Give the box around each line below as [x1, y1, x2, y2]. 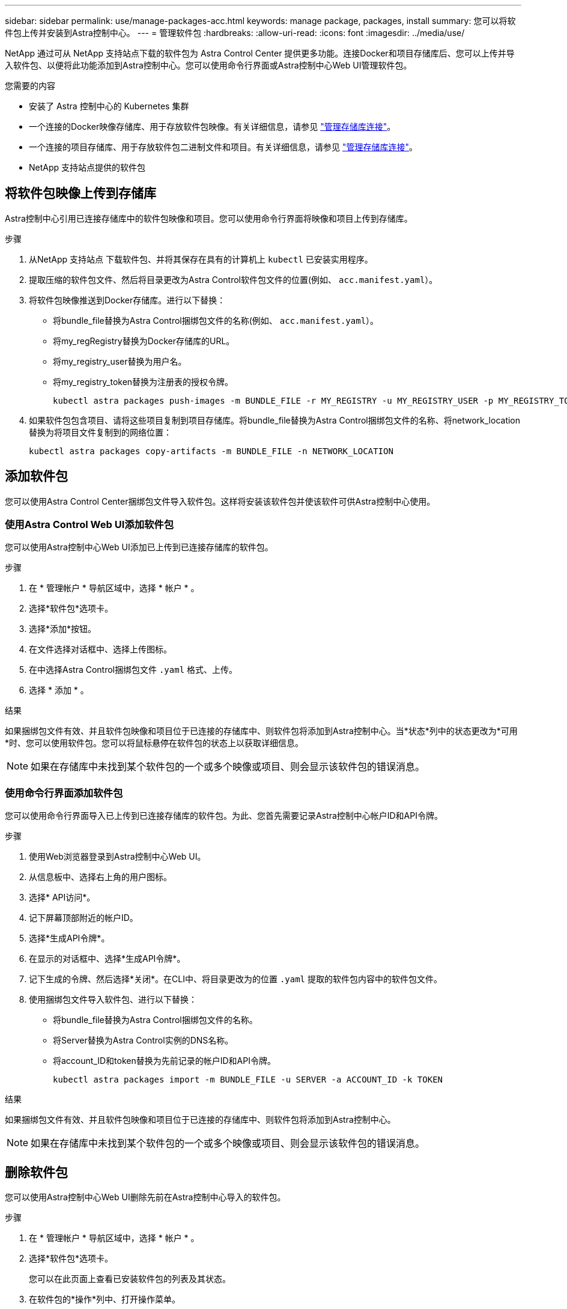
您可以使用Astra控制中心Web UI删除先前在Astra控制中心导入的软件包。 [5, 1192, 286, 1203]
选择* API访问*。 [29, 892, 96, 903]
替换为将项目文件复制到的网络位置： [29, 427, 172, 437]
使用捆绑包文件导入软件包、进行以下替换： [29, 994, 197, 1005]
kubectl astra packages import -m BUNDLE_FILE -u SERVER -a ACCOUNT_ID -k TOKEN [53, 1075, 443, 1085]
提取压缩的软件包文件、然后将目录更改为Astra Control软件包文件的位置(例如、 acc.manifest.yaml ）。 [29, 274, 438, 285]
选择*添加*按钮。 [29, 624, 97, 634]
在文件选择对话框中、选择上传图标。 [29, 644, 172, 655]
